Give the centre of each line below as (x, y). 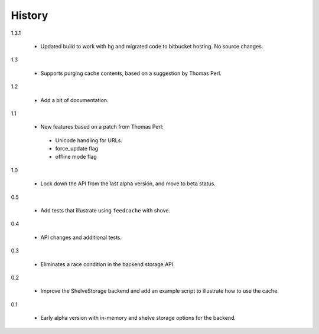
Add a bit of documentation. (74, 100)
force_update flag (77, 149)
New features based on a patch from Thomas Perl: (102, 127)
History (30, 15)
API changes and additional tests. (81, 237)
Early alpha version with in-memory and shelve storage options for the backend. (138, 318)
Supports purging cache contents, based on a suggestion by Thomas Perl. (131, 73)
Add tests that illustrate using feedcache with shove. (105, 211)
